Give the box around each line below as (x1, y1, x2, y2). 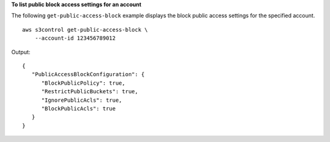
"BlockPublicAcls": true (41, 105, 116, 112)
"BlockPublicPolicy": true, (41, 79, 125, 87)
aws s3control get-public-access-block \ (22, 26, 148, 33)
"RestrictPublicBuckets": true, (41, 88, 139, 95)
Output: (11, 48, 31, 55)
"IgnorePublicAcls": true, (41, 96, 122, 104)
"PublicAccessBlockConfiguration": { (31, 71, 145, 78)
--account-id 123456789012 (34, 35, 116, 42)
